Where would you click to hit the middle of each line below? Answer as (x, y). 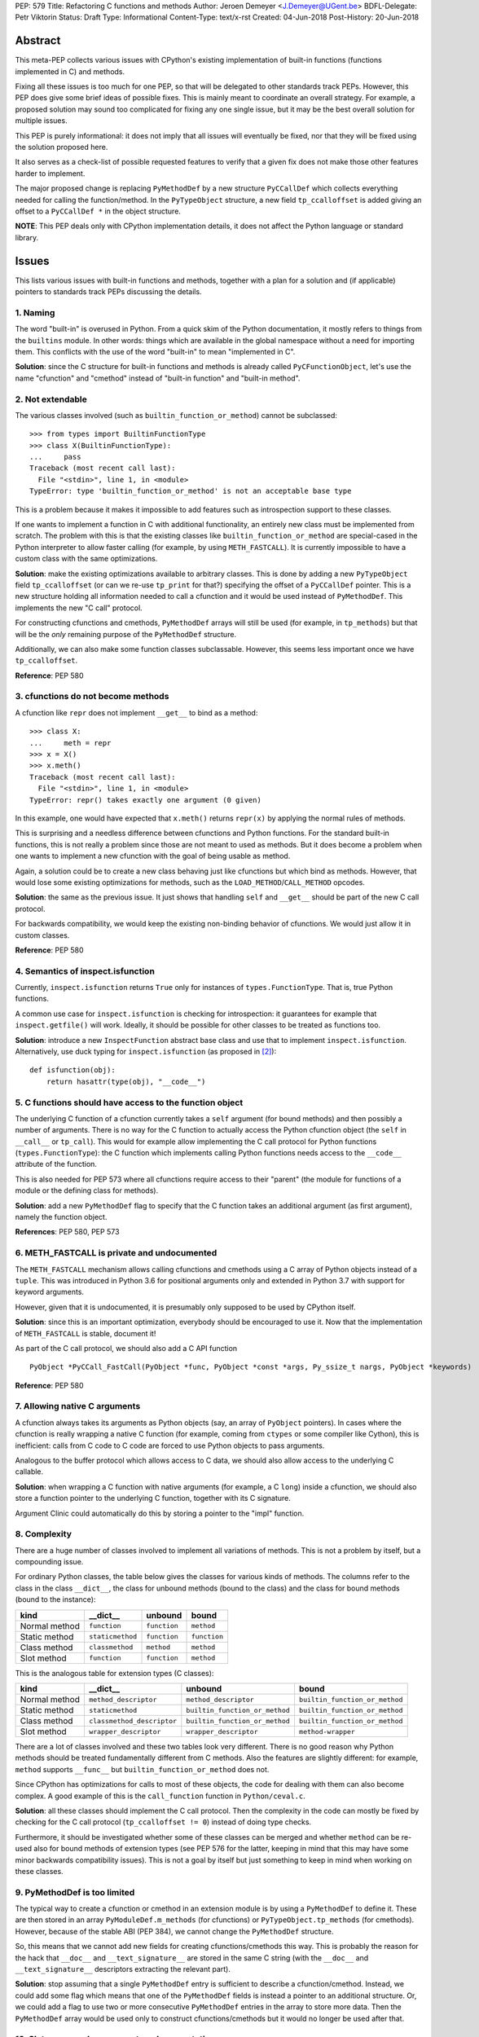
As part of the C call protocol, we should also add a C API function (126, 1348)
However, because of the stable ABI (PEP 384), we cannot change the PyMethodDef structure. (174, 1931)
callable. (29, 1472)
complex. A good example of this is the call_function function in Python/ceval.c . (160, 1796)
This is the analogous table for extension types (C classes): (114, 1673)
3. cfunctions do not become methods (92, 697)
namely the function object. (61, 1217)
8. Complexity (44, 1534)
